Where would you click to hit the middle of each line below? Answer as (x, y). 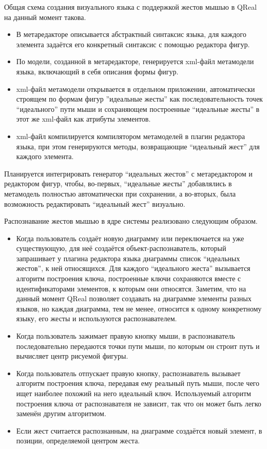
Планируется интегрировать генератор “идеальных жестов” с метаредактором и (128, 173)
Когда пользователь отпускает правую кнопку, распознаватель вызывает (128, 373)
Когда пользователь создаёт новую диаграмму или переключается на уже (130, 238)
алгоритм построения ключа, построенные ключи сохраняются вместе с (128, 278)
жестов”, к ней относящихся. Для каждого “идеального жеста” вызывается (133, 268)
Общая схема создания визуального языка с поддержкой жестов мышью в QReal (130, 7)
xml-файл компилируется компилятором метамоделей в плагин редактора (130, 136)
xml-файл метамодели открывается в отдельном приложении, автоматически (136, 89)
